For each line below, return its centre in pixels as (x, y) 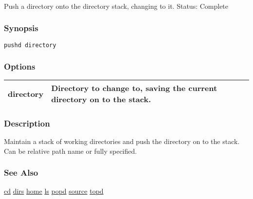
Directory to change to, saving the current (134, 88)
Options (20, 66)
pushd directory (30, 45)
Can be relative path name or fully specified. (71, 151)
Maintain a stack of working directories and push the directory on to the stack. (122, 141)
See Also (21, 172)
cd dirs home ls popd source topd (54, 190)
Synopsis (21, 27)
